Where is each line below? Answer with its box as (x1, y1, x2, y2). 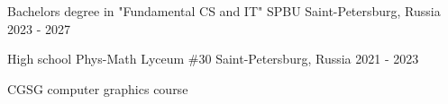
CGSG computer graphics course (7, 79, 188, 98)
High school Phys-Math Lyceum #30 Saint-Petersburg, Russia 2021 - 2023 (7, 49, 419, 68)
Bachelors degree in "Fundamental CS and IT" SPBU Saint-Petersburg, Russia (7, 2, 441, 20)
